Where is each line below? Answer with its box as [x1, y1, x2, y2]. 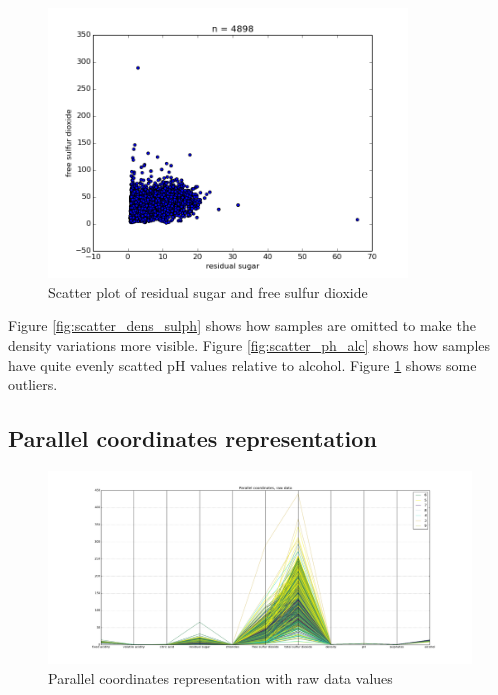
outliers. [8, 374, 58, 395]
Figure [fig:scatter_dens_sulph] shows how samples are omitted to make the [8, 315, 476, 336]
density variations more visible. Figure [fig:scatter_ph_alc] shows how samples [8, 335, 491, 356]
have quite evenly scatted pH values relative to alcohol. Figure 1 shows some [8, 354, 477, 375]
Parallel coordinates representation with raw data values [48, 668, 393, 688]
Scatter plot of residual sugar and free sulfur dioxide [48, 281, 368, 302]
